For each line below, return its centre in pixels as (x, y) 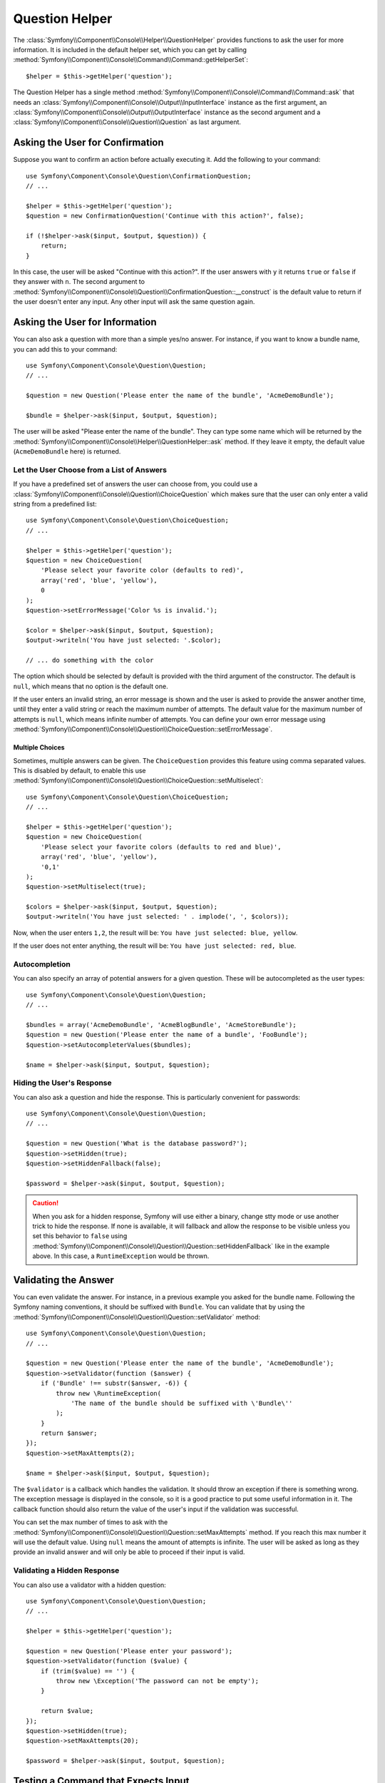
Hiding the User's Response (62, 1083)
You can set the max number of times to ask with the (91, 1522)
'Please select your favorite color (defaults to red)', (142, 570)
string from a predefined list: (55, 504)
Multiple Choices (39, 747)
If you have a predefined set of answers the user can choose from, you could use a (135, 484)
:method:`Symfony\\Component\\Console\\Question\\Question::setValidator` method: (137, 1317)
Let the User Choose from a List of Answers (90, 469)
